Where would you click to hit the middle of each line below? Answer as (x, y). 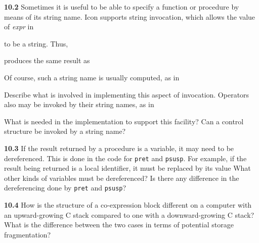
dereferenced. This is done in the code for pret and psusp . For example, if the (125, 158)
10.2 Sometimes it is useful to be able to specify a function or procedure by (122, 7)
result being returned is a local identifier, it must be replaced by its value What (127, 168)
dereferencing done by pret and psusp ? (65, 188)
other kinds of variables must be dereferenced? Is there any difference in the (122, 178)
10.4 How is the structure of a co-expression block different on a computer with (128, 205)
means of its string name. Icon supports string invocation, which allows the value (130, 16)
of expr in (19, 27)
